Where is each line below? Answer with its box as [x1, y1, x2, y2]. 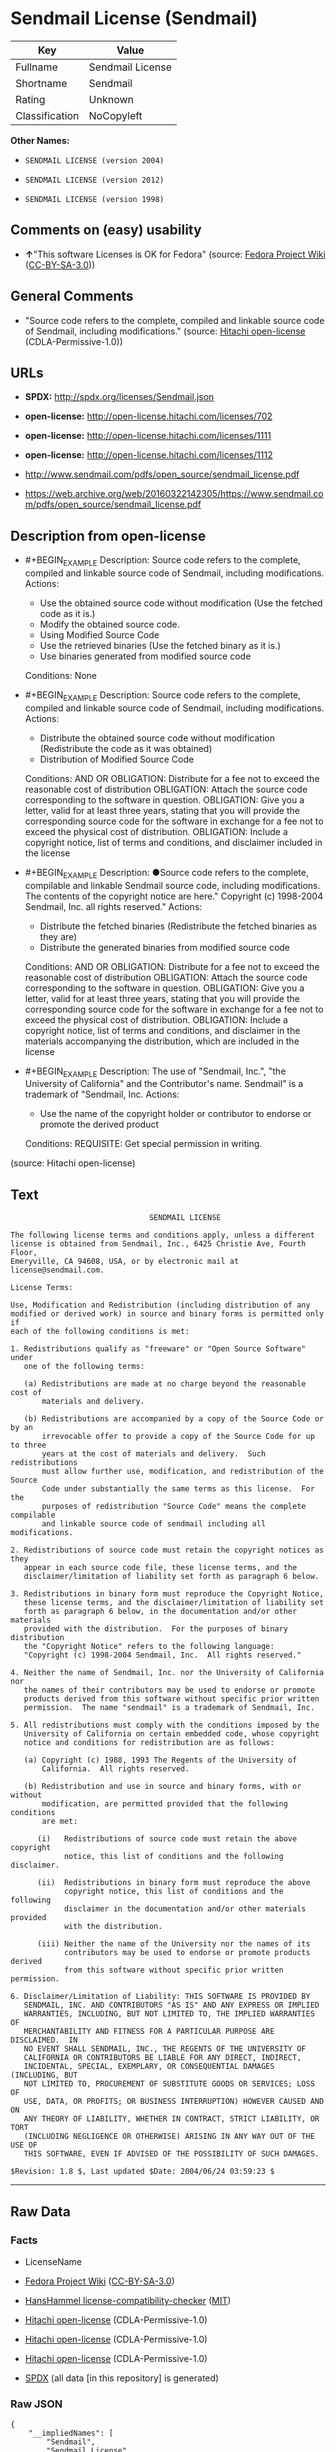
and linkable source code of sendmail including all [41, 1519, 267, 1529]
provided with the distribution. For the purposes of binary [23, 1624, 288, 1634]
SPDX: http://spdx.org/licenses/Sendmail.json [24, 391, 215, 403]
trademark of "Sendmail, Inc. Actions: [24, 1088, 180, 1101]
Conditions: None [24, 669, 98, 681]
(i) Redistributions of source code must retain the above [36, 1834, 298, 1844]
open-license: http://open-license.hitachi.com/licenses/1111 [24, 430, 272, 442]
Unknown [88, 92, 134, 106]
